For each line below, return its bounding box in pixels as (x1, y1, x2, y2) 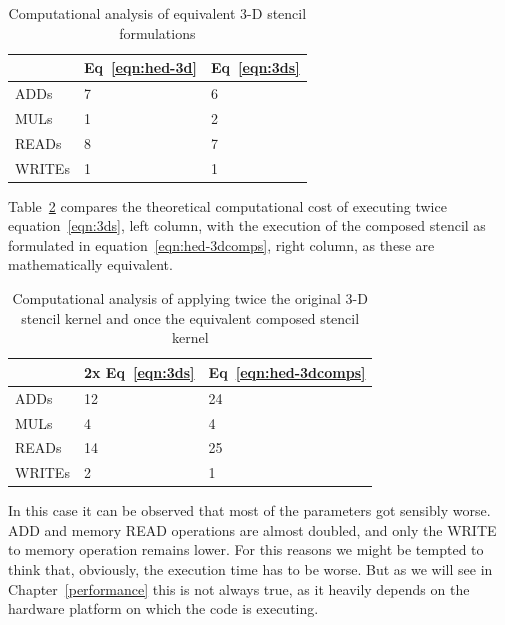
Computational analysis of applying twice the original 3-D (12, 288, 368, 309)
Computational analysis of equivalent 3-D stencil (8, 3, 307, 23)
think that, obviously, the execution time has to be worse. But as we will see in (8, 559, 493, 580)
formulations (119, 22, 196, 43)
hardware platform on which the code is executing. (8, 598, 319, 619)
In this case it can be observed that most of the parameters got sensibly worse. (8, 500, 491, 521)
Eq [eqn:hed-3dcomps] (208, 361, 366, 382)
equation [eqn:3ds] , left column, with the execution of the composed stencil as (8, 215, 486, 236)
